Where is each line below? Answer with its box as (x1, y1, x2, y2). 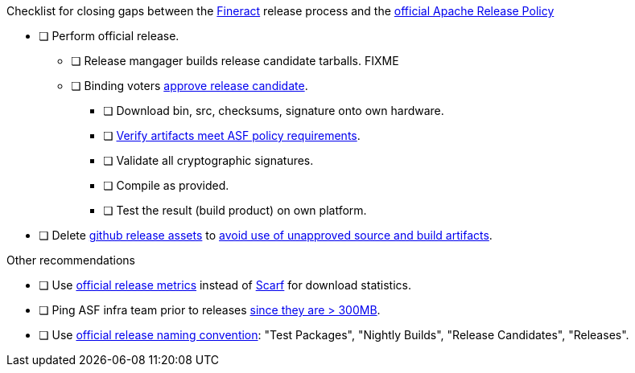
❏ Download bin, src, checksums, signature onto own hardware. (103, 104, 444, 117)
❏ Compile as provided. (103, 178, 229, 192)
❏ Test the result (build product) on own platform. (103, 203, 367, 217)
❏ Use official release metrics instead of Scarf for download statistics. (39, 278, 412, 292)
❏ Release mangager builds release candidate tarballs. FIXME (71, 54, 399, 68)
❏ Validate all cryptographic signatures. (103, 154, 314, 167)
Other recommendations (6, 253, 135, 267)
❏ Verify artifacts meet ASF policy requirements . (103, 129, 361, 142)
